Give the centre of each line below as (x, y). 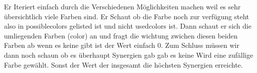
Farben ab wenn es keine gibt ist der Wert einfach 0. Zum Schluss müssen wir (122, 45)
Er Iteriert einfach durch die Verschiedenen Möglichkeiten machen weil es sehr (122, 6)
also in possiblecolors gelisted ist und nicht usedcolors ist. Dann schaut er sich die (128, 26)
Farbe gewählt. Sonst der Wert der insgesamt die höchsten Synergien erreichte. (124, 64)
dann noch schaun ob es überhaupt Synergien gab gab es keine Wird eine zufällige (129, 55)
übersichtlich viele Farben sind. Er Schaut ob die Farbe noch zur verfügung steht (127, 16)
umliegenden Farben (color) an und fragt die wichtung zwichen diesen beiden (121, 35)
